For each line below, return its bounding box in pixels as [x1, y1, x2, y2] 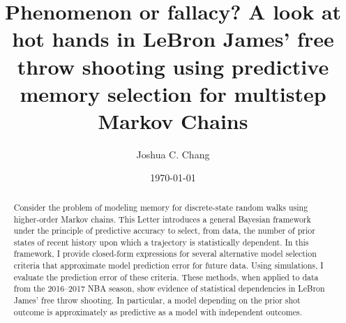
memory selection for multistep [20, 79, 326, 107]
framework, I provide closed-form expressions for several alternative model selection [13, 248, 317, 260]
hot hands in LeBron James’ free [12, 24, 334, 53]
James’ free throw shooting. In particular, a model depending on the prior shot [13, 294, 301, 306]
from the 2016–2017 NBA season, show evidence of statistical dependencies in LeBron [13, 283, 325, 294]
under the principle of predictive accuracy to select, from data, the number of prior [13, 225, 315, 236]
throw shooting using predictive [17, 52, 329, 80]
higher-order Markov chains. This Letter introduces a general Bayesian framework [13, 213, 311, 225]
